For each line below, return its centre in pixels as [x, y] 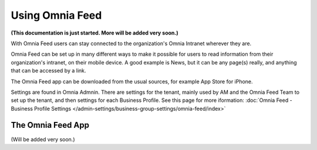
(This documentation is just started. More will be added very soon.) [95, 33]
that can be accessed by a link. [48, 71]
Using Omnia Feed [56, 15]
